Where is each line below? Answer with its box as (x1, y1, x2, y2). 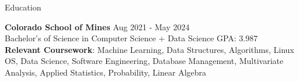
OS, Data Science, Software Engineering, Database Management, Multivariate (5, 55, 284, 67)
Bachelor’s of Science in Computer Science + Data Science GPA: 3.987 (5, 32, 258, 44)
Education (5, 1, 41, 13)
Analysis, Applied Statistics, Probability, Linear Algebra (5, 66, 207, 78)
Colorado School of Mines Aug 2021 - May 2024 (5, 20, 190, 33)
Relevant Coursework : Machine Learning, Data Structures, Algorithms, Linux (5, 43, 294, 55)
